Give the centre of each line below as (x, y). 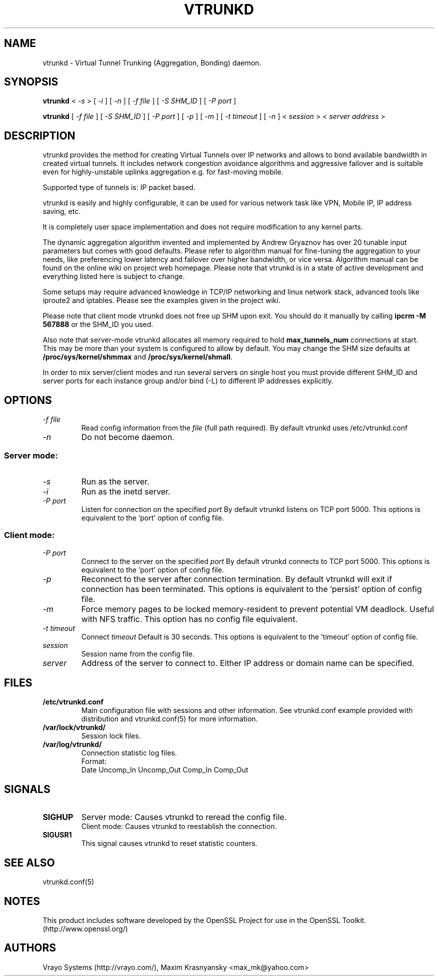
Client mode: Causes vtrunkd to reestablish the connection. (179, 826)
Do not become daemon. (128, 437)
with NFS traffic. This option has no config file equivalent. (189, 619)
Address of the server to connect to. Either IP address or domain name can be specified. (248, 663)
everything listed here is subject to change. (114, 276)
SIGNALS (27, 789)
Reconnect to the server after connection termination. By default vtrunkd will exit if (237, 579)
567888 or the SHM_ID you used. (98, 324)
